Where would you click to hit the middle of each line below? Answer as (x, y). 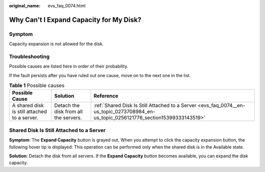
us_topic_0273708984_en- (124, 112)
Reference (106, 96)
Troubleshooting (29, 57)
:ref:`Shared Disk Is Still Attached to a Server (145, 106)
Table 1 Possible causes (37, 86)
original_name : (25, 6)
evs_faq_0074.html (67, 6)
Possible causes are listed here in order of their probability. (69, 66)
